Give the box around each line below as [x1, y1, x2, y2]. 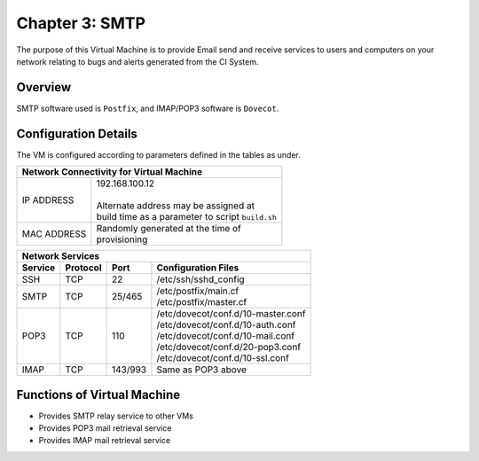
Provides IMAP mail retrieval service [38, 435, 171, 446]
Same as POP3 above [156, 363, 247, 376]
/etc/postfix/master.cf [156, 296, 247, 309]
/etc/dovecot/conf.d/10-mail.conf [156, 330, 295, 342]
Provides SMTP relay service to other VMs [38, 410, 194, 421]
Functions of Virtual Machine [16, 387, 181, 402]
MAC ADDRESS [21, 228, 87, 240]
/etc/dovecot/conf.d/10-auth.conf [156, 319, 296, 332]
